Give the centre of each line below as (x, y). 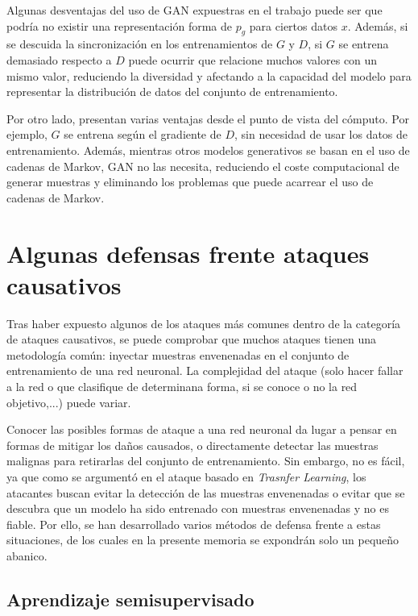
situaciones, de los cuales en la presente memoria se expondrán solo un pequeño (203, 540)
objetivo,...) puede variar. (69, 402)
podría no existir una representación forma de (119, 25)
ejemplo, (27, 134)
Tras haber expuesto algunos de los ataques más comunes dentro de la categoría (204, 323)
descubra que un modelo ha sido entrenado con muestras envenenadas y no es (198, 508)
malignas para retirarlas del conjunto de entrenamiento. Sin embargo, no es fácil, (206, 461)
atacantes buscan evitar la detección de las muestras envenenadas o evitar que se (206, 492)
